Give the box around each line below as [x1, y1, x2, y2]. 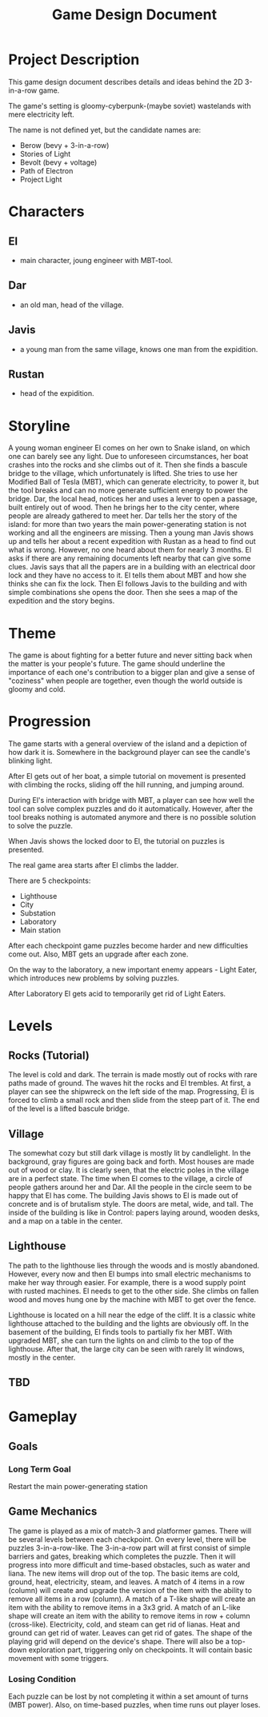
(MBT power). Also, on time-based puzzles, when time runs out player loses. [8, 1700, 261, 1710]
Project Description [8, 50, 140, 69]
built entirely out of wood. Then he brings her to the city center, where [8, 502, 240, 513]
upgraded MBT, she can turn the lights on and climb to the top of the [8, 1336, 234, 1345]
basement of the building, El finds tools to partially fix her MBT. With [8, 1327, 233, 1336]
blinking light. [8, 756, 53, 765]
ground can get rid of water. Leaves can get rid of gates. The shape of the [8, 1627, 253, 1637]
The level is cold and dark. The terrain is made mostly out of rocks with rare [8, 1070, 258, 1080]
